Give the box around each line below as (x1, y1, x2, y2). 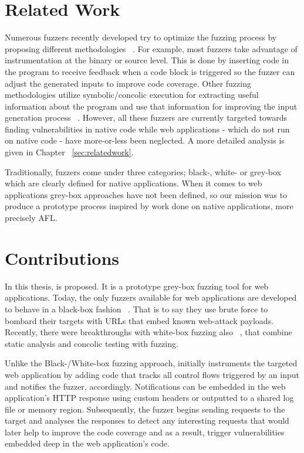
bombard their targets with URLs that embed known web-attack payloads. (5, 314, 274, 326)
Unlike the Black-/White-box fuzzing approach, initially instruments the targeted (5, 357, 298, 369)
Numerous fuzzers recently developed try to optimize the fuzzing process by (5, 31, 277, 43)
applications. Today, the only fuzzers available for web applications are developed (5, 291, 297, 304)
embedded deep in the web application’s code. (5, 437, 170, 449)
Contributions (5, 246, 120, 270)
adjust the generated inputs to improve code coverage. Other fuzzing (5, 77, 251, 89)
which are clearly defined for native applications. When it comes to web (5, 177, 262, 189)
